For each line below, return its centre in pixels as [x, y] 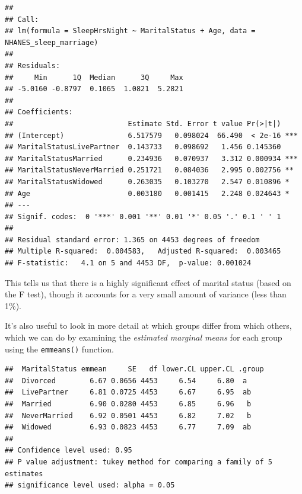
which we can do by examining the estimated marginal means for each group [144, 337]
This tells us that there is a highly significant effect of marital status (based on [148, 282]
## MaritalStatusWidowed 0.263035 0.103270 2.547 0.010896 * [147, 182]
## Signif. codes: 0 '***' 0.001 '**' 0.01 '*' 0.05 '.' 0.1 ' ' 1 [143, 216]
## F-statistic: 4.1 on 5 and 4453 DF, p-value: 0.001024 [128, 263]
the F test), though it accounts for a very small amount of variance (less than [146, 294]
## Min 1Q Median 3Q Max [94, 77]
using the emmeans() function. [59, 349]
